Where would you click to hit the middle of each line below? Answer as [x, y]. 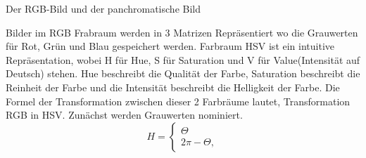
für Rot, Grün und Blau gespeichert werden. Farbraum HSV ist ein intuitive [170, 46]
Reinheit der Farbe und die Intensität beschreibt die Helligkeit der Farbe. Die [173, 87]
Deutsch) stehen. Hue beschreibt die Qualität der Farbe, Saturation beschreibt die [183, 73]
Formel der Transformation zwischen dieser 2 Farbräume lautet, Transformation [178, 101]
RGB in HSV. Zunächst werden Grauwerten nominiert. [124, 115]
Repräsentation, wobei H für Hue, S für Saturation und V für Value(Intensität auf [183, 59]
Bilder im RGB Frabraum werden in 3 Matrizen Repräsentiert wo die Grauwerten [182, 32]
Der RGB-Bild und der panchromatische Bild [103, 8]
